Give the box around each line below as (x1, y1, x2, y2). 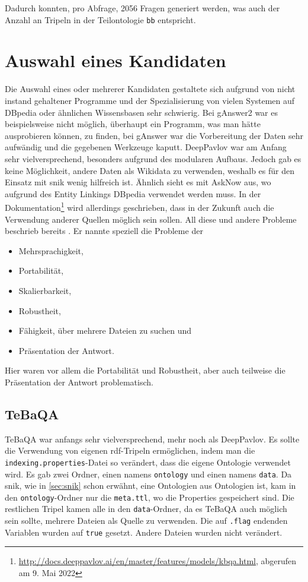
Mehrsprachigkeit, (18, 244, 84, 257)
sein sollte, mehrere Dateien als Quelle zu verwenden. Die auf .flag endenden (5, 514, 288, 527)
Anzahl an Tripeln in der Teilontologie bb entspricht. (5, 13, 196, 26)
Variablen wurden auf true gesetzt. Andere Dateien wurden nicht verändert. (5, 526, 283, 538)
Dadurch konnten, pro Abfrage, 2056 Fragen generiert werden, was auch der (5, 2, 280, 14)
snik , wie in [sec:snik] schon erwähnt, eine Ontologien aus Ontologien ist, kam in (5, 479, 296, 492)
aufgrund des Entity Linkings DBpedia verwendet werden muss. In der (5, 187, 261, 200)
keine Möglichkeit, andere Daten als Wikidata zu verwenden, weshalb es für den (5, 164, 294, 176)
